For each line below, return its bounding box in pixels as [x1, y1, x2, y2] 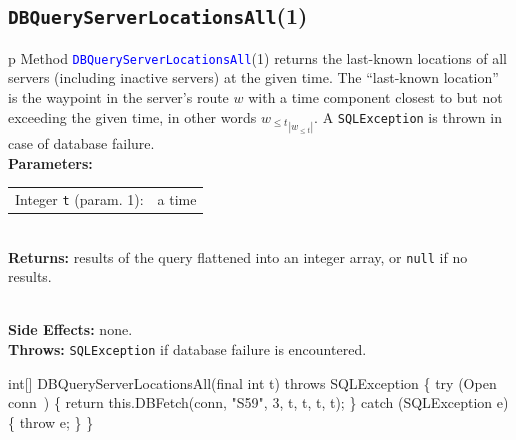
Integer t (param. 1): [15, 188, 144, 209]
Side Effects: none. [8, 319, 133, 340]
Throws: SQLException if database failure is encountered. [8, 339, 367, 360]
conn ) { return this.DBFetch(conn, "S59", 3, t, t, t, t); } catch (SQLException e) [8, 392, 509, 413]
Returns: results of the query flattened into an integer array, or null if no [8, 246, 468, 267]
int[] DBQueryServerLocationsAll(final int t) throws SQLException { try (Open [8, 372, 497, 393]
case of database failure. [8, 132, 155, 153]
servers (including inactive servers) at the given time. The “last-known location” [8, 67, 499, 88]
